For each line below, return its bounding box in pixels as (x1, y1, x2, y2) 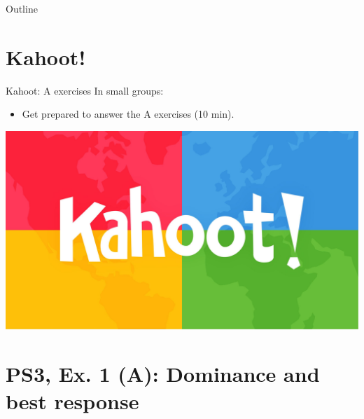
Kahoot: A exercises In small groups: (6, 83, 164, 97)
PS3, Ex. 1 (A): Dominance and (6, 359, 320, 388)
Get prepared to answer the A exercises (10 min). (22, 107, 234, 121)
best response (6, 387, 139, 415)
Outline (6, 1, 38, 15)
